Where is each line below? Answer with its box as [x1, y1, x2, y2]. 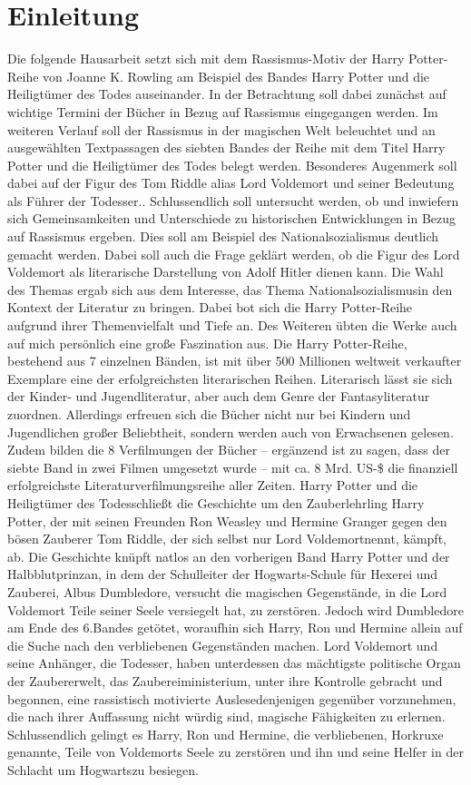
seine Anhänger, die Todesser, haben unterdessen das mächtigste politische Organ [7, 653, 461, 672]
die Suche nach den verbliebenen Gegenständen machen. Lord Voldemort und [7, 635, 438, 654]
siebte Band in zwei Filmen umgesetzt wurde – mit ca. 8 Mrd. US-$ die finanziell [7, 457, 458, 476]
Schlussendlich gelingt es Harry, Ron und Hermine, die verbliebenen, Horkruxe [7, 724, 444, 743]
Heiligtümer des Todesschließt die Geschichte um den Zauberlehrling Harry [7, 493, 425, 512]
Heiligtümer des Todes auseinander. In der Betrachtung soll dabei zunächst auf [7, 84, 446, 103]
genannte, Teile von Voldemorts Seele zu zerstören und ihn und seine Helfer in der [7, 742, 464, 761]
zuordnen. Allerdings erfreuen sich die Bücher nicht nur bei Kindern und [7, 405, 411, 423]
